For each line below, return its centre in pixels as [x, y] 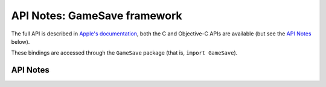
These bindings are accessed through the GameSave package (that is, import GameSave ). [124, 53]
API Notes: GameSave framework [97, 16]
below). [21, 41]
